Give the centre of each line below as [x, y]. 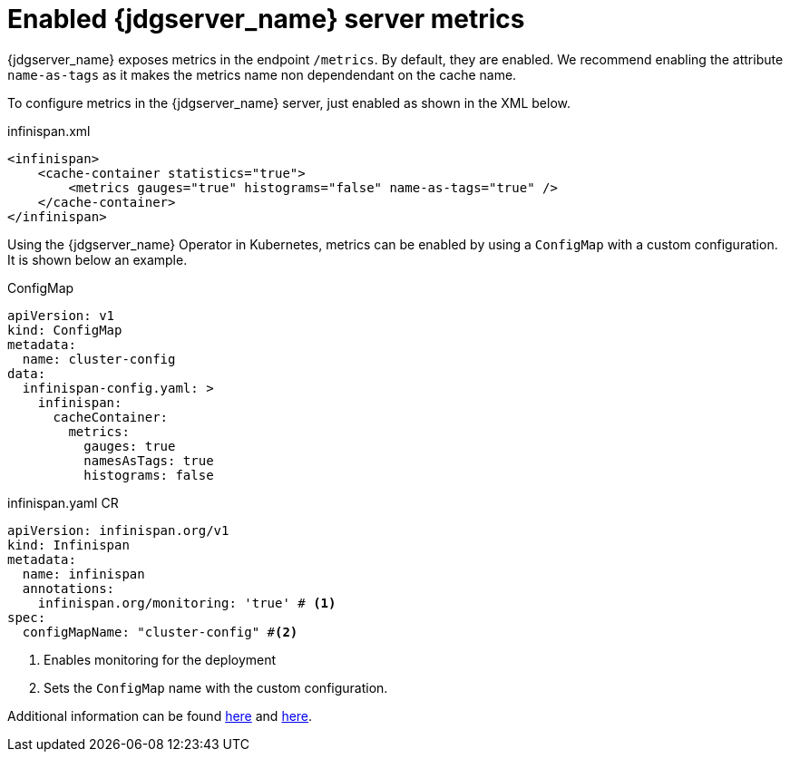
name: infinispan [83, 574]
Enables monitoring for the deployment [160, 659]
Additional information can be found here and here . [160, 715]
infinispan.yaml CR [63, 502]
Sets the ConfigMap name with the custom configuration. [216, 687]
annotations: [68, 588]
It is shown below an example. [98, 259]
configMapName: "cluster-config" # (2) [160, 632]
